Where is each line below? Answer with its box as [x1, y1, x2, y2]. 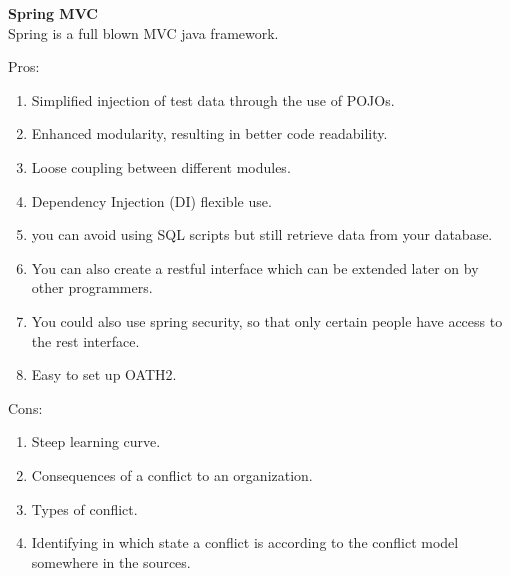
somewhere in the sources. [31, 551, 191, 572]
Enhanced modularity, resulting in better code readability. [31, 123, 388, 144]
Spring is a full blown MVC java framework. [8, 22, 279, 43]
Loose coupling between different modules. [31, 156, 291, 177]
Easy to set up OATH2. [31, 364, 177, 385]
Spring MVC [8, 3, 98, 23]
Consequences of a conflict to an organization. [31, 464, 313, 485]
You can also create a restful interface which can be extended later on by [31, 257, 479, 278]
